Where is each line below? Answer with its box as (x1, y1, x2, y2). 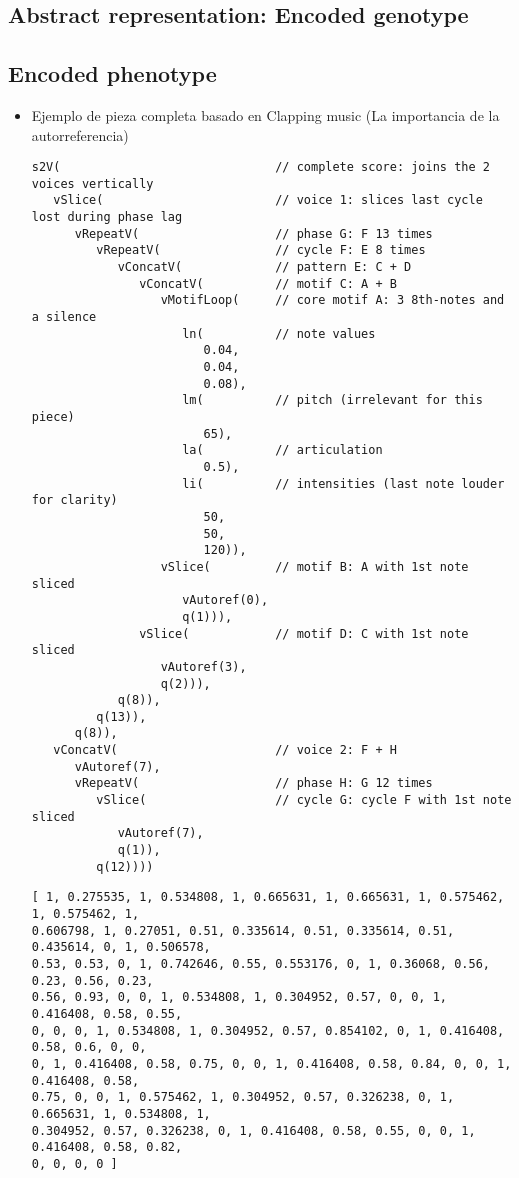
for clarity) (31, 493, 118, 508)
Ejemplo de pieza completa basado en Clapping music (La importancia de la (31, 104, 500, 125)
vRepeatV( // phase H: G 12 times (74, 776, 433, 791)
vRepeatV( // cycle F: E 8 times (96, 243, 426, 258)
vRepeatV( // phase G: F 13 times (74, 226, 433, 241)
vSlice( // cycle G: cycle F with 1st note (96, 793, 512, 808)
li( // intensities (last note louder (182, 476, 505, 491)
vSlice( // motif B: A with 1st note (160, 559, 469, 574)
